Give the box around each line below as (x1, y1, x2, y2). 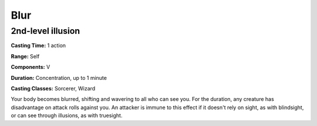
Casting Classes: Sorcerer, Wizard (11, 85, 96, 92)
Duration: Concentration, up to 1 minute (11, 74, 107, 81)
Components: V (11, 64, 50, 71)
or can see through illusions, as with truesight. (11, 112, 123, 119)
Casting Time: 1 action (11, 42, 66, 49)
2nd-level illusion (11, 26, 80, 36)
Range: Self (11, 52, 40, 60)
